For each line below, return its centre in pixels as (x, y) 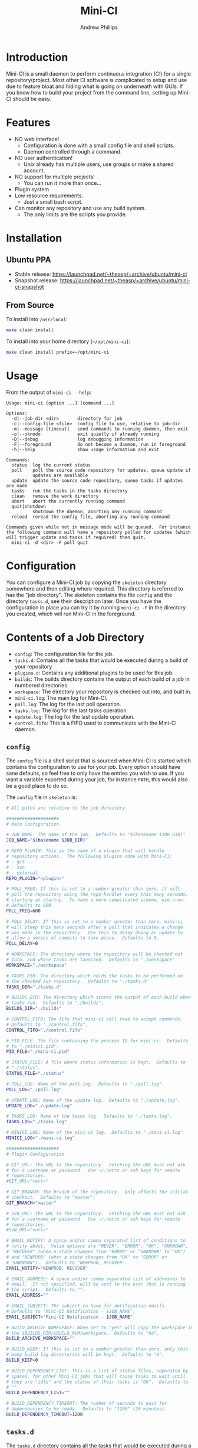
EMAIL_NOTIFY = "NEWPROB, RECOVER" (47, 1268)
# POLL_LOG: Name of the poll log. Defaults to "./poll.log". (85, 1084)
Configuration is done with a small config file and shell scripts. (99, 145)
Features (28, 123)
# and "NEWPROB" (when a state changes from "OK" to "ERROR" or (87, 1257)
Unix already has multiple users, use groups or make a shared (98, 164)
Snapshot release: (37, 280)
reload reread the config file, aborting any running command (90, 517)
